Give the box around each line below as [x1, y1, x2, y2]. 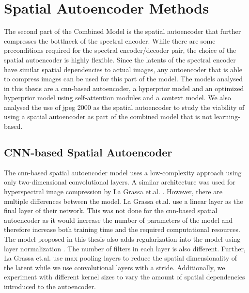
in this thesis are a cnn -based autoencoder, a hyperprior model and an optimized [4, 83, 244, 93]
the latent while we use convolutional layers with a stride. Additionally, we [4, 262, 225, 272]
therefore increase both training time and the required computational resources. [4, 224, 240, 234]
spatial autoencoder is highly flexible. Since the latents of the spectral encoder [4, 54, 236, 64]
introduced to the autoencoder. [4, 281, 96, 291]
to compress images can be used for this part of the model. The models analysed [4, 74, 243, 84]
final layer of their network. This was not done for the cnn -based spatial [4, 205, 218, 216]
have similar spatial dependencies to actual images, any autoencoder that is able [4, 64, 242, 74]
